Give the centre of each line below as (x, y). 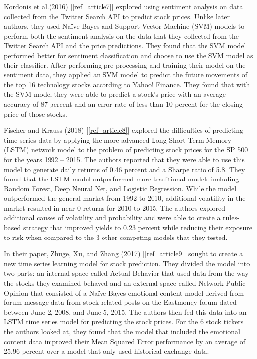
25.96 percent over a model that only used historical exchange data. (107, 351)
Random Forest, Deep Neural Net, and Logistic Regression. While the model (120, 188)
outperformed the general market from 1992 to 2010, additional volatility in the (125, 198)
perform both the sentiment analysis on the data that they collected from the (122, 35)
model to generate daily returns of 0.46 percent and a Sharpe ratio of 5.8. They (125, 169)
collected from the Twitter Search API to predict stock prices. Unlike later (117, 16)
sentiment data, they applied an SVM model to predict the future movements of (126, 75)
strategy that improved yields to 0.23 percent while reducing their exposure (138, 227)
